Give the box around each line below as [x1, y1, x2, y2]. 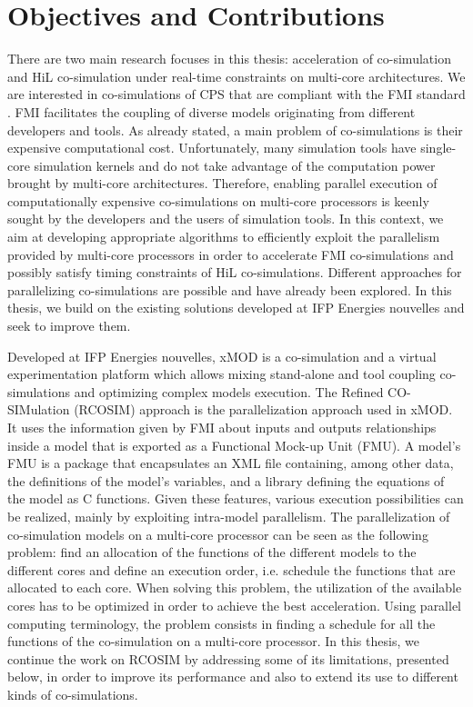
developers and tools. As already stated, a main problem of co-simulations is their [7, 120, 463, 139]
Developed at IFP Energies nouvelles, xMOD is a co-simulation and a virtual [7, 346, 437, 365]
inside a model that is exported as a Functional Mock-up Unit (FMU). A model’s [7, 435, 461, 454]
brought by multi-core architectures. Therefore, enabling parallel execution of [7, 174, 438, 193]
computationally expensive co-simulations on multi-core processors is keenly [7, 191, 429, 210]
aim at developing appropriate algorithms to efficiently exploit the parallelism [7, 227, 440, 246]
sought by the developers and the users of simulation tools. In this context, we [7, 209, 444, 228]
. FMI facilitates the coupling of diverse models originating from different [7, 102, 416, 121]
